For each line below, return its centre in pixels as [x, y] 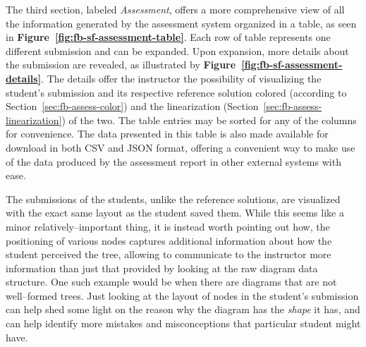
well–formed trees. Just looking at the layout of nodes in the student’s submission [182, 295]
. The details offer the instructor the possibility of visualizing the [181, 78]
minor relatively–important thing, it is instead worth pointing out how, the [168, 226]
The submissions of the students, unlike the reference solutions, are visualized [173, 199]
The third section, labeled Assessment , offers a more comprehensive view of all [175, 9]
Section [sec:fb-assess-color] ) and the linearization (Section [132, 106]
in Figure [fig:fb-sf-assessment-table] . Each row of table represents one [168, 37]
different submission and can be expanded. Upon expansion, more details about [177, 50]
